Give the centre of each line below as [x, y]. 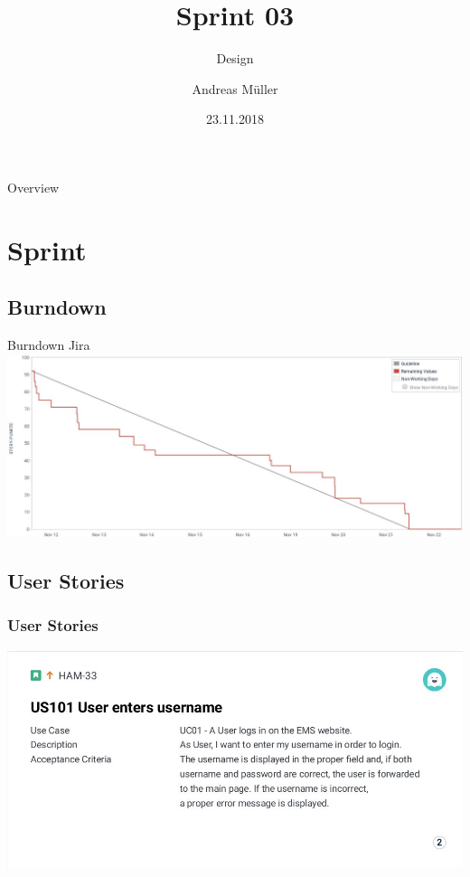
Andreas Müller [235, 88]
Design [235, 58]
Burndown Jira [49, 345]
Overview [33, 187]
